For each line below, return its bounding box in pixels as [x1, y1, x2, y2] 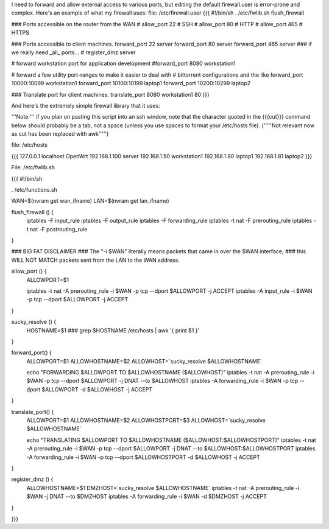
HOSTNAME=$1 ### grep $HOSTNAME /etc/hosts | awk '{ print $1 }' [26, 326, 200, 334]
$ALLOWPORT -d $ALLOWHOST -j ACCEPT [41, 385, 153, 393]
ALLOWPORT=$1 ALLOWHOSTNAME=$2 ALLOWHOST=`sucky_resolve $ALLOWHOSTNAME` [26, 357, 262, 365]
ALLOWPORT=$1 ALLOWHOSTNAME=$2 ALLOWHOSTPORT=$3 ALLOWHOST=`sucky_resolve [26, 417, 266, 424]
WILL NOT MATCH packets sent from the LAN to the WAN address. [11, 256, 180, 264]
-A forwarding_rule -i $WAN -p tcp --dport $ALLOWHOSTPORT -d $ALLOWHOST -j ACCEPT [26, 454, 260, 461]
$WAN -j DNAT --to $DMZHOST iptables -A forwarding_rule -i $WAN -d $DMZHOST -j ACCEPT [26, 493, 267, 500]
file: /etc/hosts [11, 141, 48, 149]
